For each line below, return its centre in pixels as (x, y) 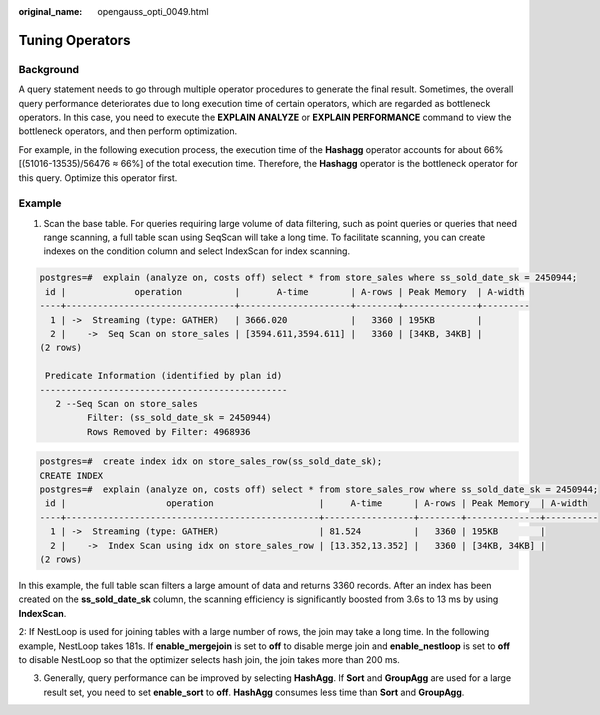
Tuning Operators (74, 40)
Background (49, 69)
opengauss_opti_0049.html (153, 11)
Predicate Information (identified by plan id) (164, 376)
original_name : (50, 11)
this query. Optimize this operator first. (98, 177)
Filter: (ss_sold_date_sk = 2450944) (179, 418)
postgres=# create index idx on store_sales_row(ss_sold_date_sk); (211, 461)
